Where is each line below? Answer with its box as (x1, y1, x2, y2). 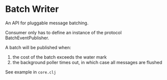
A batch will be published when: (5, 44, 71, 50)
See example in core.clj (5, 69, 56, 75)
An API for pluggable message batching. (5, 20, 89, 26)
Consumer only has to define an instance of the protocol (5, 29, 122, 35)
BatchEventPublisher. (5, 35, 49, 41)
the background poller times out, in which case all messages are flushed (12, 59, 162, 65)
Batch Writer (5, 3, 59, 15)
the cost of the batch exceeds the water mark (12, 54, 107, 60)
